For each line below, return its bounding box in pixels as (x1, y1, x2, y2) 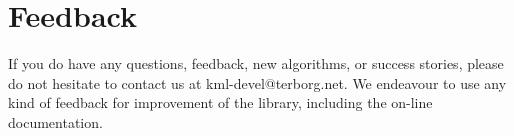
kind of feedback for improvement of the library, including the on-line (8, 92, 433, 113)
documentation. (8, 111, 103, 132)
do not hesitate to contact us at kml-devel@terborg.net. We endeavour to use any (8, 72, 507, 93)
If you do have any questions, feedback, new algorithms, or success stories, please (8, 53, 504, 74)
